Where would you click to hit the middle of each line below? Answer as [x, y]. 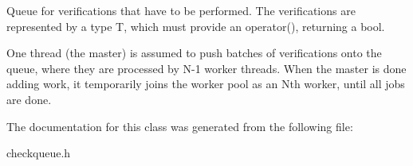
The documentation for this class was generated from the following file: [180, 126]
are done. [29, 99]
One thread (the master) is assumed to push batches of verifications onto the [194, 53]
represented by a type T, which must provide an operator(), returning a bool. [196, 26]
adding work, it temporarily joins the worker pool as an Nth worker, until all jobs [206, 84]
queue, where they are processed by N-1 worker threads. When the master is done [206, 68]
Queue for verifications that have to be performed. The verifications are [181, 10]
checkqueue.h [39, 153]
